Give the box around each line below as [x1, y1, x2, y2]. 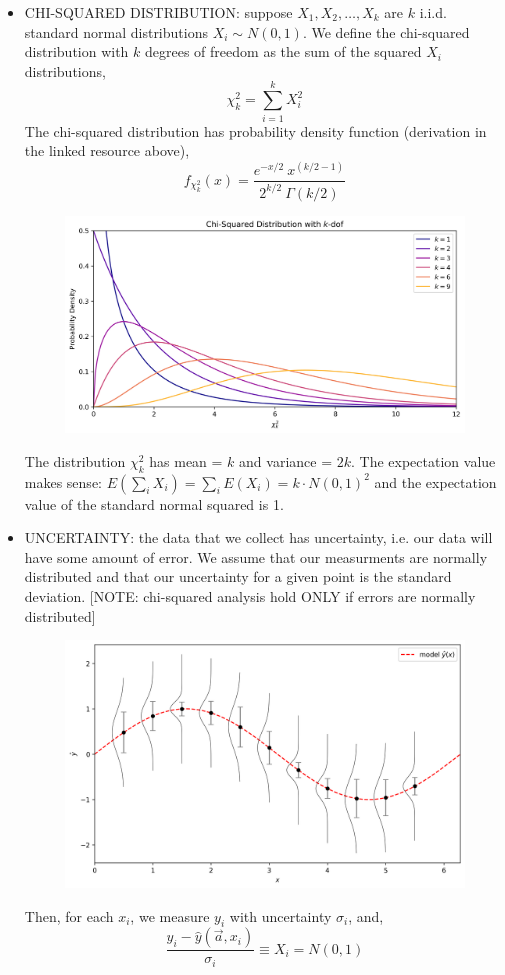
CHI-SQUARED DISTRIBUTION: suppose [24, 2, 293, 22]
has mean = [149, 450, 223, 471]
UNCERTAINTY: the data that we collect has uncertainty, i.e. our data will [24, 527, 493, 548]
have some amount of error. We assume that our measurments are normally [24, 546, 488, 567]
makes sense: [24, 471, 102, 492]
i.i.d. [419, 2, 447, 22]
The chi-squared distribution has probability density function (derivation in [24, 120, 487, 141]
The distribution [24, 450, 126, 471]
